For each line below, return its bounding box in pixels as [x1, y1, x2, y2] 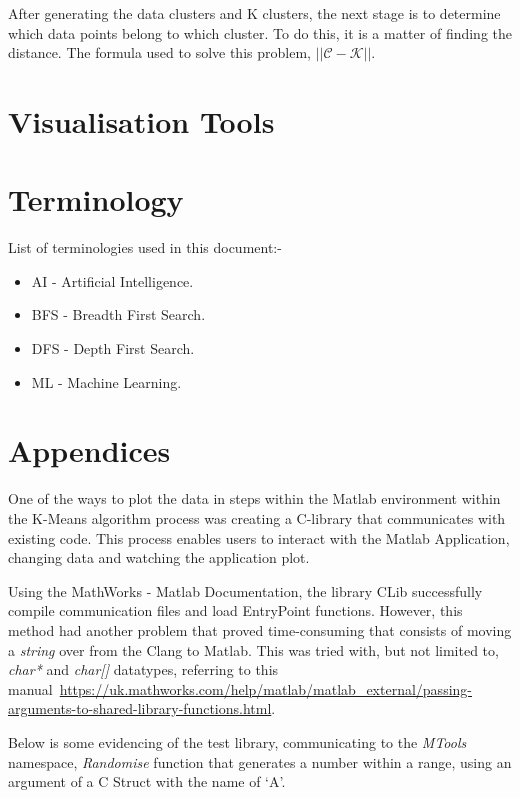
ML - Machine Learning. [31, 371, 182, 392]
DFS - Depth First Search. [31, 338, 195, 359]
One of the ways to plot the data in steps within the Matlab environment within [8, 488, 501, 509]
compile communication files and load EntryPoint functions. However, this [8, 600, 463, 621]
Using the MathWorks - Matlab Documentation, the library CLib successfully [8, 580, 483, 601]
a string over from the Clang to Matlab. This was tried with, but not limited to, [8, 639, 499, 660]
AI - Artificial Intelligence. [31, 270, 194, 291]
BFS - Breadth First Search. [31, 304, 206, 325]
